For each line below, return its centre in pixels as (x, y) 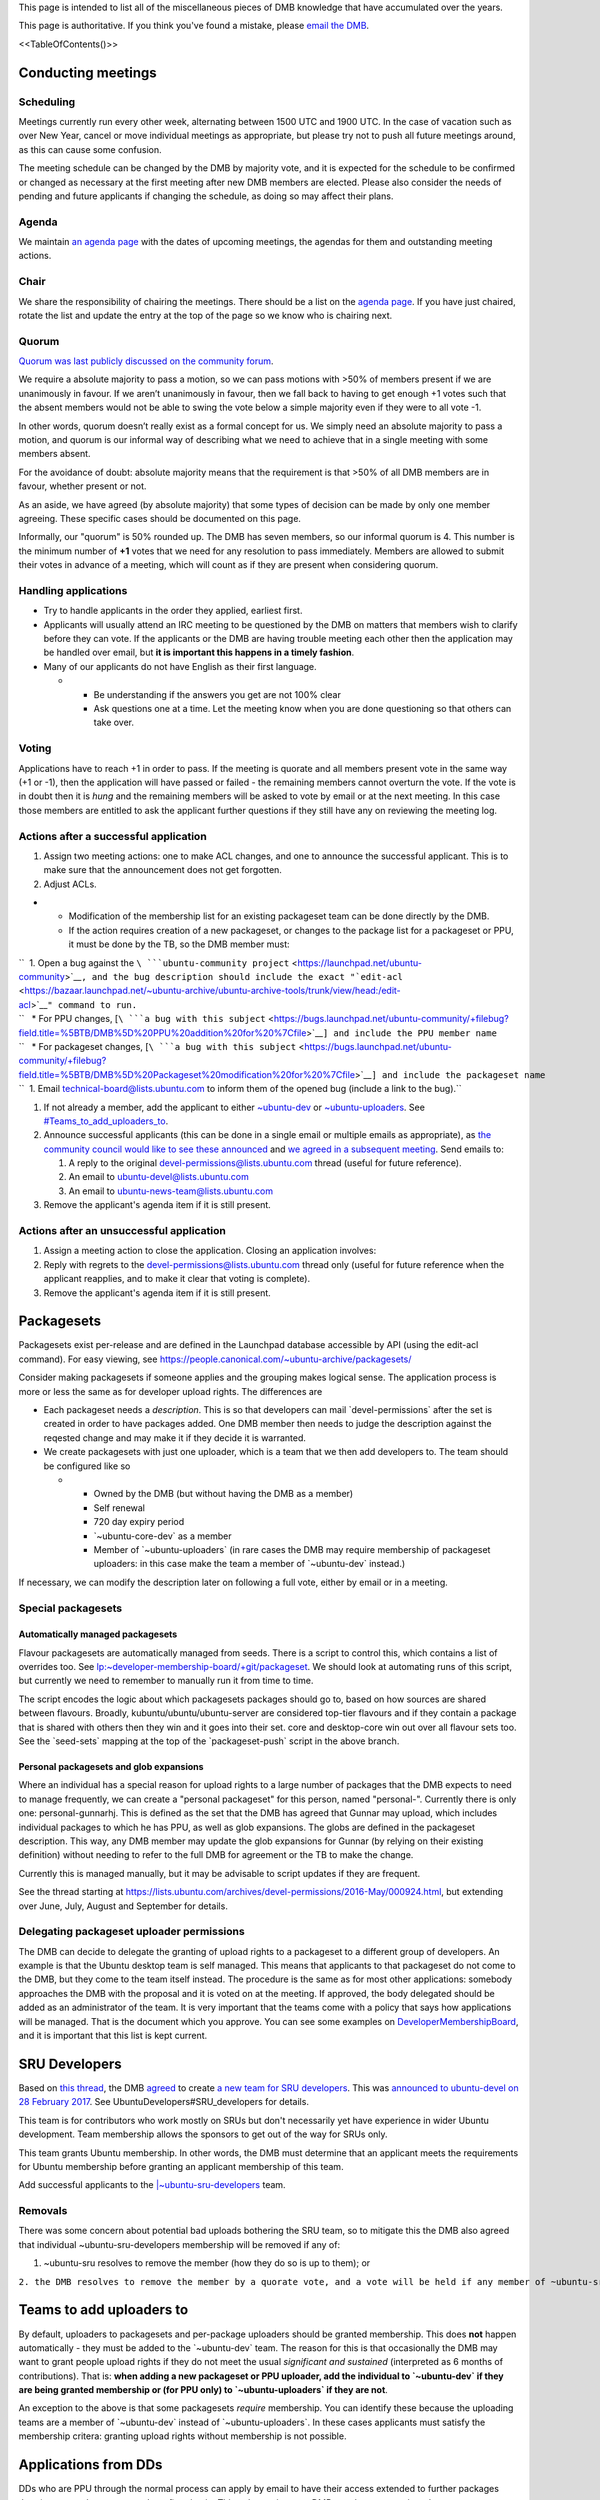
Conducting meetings (87, 72)
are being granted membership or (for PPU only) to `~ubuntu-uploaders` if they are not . (203, 2390)
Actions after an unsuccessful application (122, 1231)
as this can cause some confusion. (90, 149)
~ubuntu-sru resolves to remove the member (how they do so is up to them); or (207, 2263)
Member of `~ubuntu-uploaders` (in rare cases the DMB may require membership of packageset (292, 1549)
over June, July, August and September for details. (123, 1906)
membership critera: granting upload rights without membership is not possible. (182, 2436)
